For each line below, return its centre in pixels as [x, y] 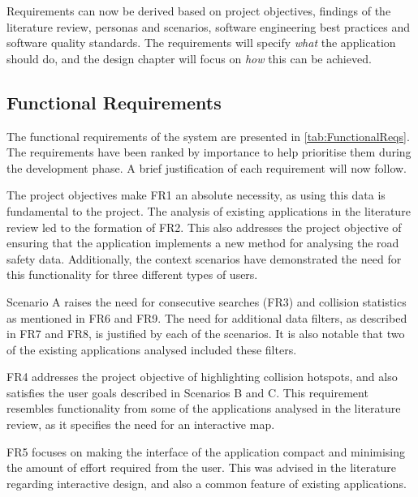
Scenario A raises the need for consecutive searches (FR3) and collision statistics [207, 301]
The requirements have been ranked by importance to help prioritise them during [209, 152]
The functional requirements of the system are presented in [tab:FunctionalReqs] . [208, 136]
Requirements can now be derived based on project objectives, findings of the [199, 11]
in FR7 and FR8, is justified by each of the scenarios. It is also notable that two [206, 334]
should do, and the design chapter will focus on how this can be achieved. [189, 58]
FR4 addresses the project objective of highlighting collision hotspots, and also [202, 377]
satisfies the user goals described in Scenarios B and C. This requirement [187, 392]
